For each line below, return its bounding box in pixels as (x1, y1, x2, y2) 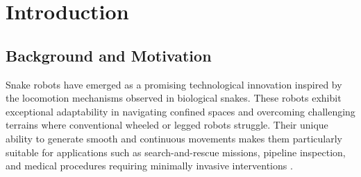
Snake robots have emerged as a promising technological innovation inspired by (6, 77, 342, 91)
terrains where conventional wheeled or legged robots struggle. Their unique (6, 118, 328, 132)
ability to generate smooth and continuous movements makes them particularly (6, 131, 342, 145)
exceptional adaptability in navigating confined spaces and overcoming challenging (6, 104, 355, 118)
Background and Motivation (6, 44, 212, 66)
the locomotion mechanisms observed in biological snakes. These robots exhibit (6, 91, 342, 105)
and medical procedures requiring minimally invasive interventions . (6, 158, 293, 173)
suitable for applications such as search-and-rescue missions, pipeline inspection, (6, 145, 346, 159)
